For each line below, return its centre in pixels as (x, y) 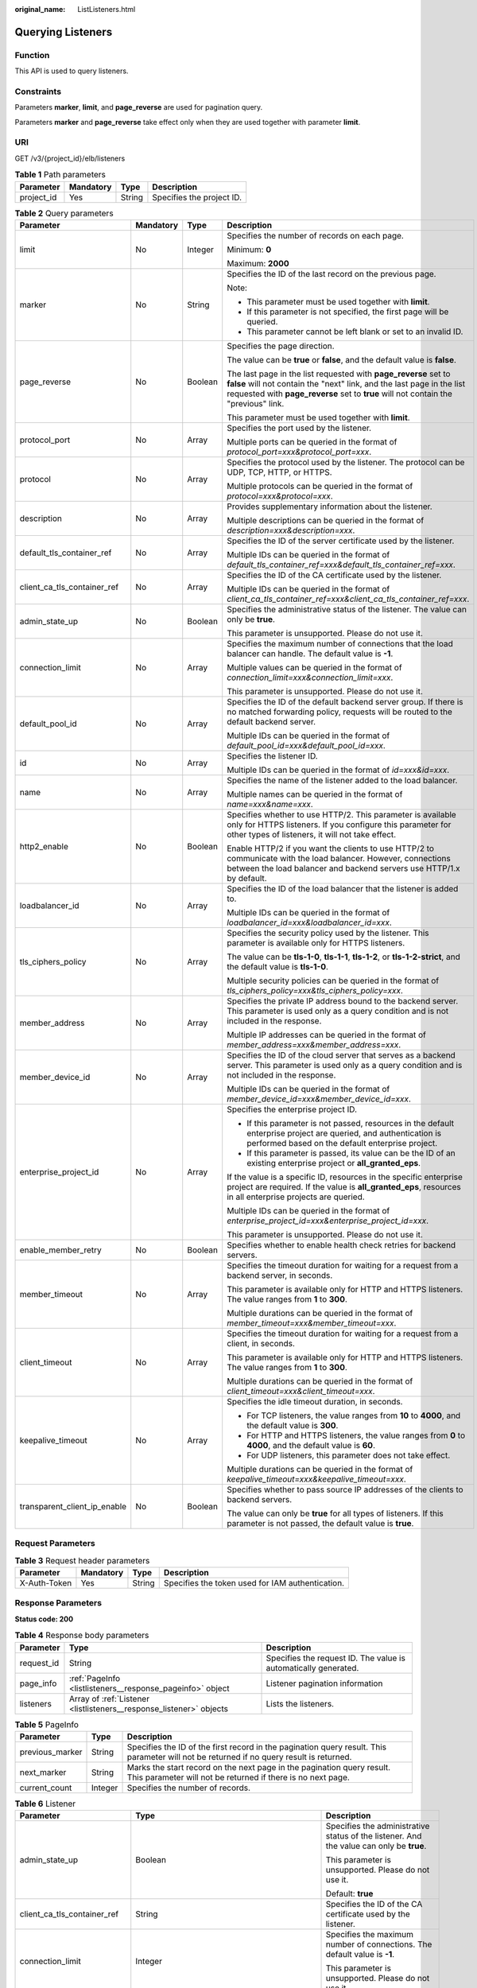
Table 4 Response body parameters (82, 1636)
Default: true (349, 1894)
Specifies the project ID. (197, 197)
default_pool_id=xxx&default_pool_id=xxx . (306, 745)
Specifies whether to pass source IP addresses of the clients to (345, 1489)
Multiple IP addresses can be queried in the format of (327, 1035)
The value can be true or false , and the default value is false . (342, 359)
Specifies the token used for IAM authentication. (254, 1583)
